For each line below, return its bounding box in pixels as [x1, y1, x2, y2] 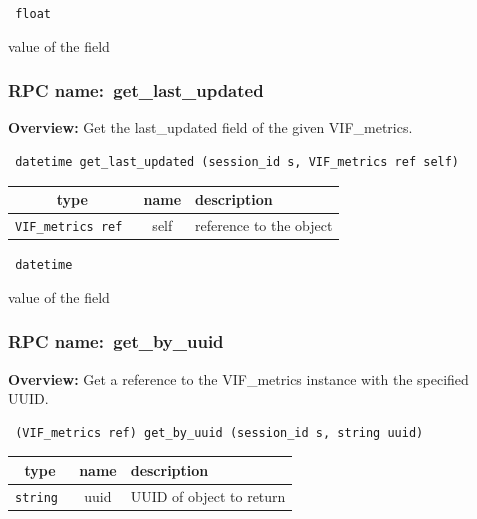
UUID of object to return [130, 485, 286, 506]
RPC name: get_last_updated [8, 78, 264, 103]
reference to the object [195, 215, 333, 236]
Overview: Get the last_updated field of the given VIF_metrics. [8, 117, 413, 138]
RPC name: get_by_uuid [8, 329, 224, 354]
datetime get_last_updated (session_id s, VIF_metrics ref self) [15, 155, 460, 170]
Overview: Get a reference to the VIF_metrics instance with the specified [8, 368, 469, 389]
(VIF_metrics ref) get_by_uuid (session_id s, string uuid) [15, 425, 424, 440]
